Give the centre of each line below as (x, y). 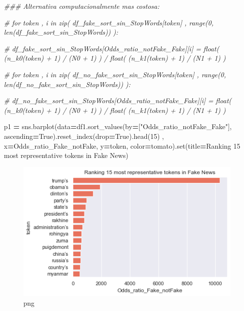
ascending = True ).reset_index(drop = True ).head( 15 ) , (84, 136)
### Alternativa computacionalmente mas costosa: (82, 6)
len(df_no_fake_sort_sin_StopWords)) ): (67, 84)
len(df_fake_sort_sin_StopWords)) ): (61, 32)
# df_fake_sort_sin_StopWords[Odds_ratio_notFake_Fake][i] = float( (112, 48)
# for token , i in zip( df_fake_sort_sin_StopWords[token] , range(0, (109, 22)
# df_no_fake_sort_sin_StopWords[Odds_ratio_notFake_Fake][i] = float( (118, 100)
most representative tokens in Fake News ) (66, 155)
